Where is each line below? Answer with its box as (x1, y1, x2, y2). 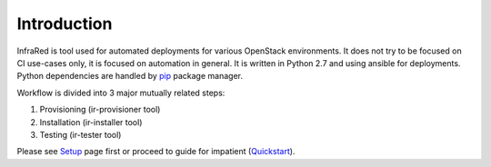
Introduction (16, 14, 113, 34)
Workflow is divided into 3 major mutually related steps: (16, 87, 225, 98)
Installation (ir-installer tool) (39, 116, 143, 127)
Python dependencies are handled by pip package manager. (16, 71, 243, 82)
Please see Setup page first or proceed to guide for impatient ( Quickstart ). (16, 146, 296, 157)
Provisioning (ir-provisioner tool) (39, 104, 161, 115)
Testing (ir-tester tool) (39, 129, 122, 140)
